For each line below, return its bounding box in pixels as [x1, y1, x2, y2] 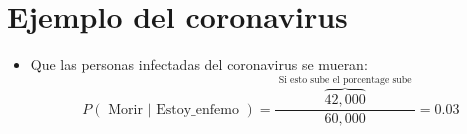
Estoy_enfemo [156, 102, 239, 117]
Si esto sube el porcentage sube [278, 75, 412, 86]
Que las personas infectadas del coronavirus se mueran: [30, 54, 368, 75]
